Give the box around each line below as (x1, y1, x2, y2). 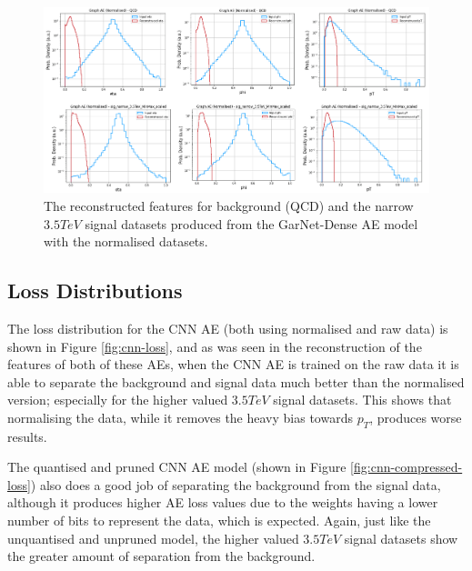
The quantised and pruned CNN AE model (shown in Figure (7, 457, 346, 476)
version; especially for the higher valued (7, 390, 228, 409)
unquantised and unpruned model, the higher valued (7, 528, 299, 547)
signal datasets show (344, 528, 458, 547)
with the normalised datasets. (44, 232, 208, 251)
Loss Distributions (7, 276, 183, 305)
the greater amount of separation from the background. (7, 546, 316, 566)
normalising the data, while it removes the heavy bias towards (7, 407, 353, 426)
